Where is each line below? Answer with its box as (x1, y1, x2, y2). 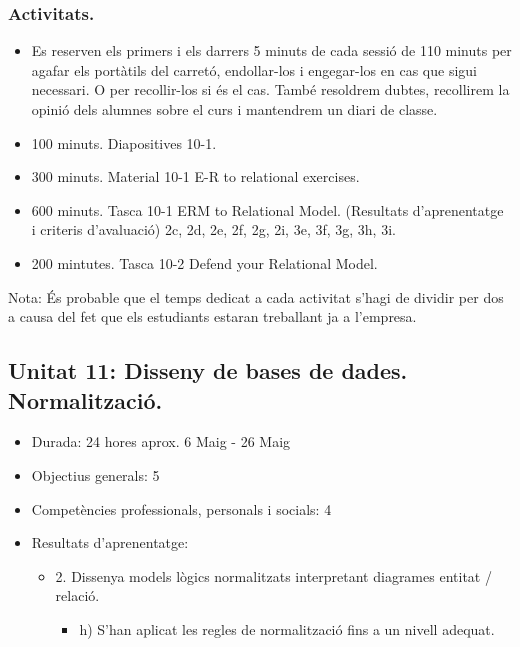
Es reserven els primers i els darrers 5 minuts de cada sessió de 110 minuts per (31, 40, 512, 61)
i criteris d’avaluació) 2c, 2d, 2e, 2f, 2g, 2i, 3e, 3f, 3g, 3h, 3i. (31, 219, 396, 240)
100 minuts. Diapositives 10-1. (31, 132, 217, 153)
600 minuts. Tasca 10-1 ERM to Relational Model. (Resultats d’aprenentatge (31, 199, 504, 220)
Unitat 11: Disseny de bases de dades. (8, 355, 408, 386)
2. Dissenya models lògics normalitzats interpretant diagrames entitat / (55, 565, 492, 586)
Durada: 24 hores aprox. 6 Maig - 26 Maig (31, 431, 291, 452)
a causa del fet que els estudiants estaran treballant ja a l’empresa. (8, 306, 417, 327)
